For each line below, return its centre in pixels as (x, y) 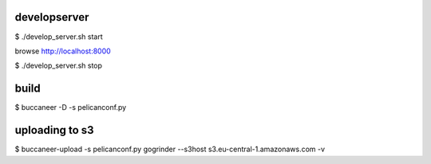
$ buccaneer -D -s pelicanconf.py (71, 107)
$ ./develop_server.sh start (59, 37)
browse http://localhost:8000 (63, 51)
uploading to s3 (55, 130)
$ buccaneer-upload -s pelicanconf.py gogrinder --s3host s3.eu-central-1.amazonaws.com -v (170, 149)
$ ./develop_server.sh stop (59, 66)
